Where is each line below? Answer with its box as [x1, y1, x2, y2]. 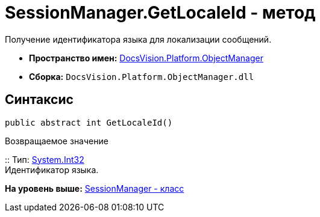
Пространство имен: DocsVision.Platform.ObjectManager [29, 52, 263, 63]
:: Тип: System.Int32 [5, 154, 84, 165]
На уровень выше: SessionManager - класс [5, 183, 184, 194]
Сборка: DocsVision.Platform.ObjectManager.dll [29, 71, 254, 82]
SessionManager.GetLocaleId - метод [5, 2, 316, 23]
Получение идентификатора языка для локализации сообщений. [5, 34, 272, 44]
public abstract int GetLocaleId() [5, 117, 173, 127]
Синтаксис [5, 92, 74, 108]
